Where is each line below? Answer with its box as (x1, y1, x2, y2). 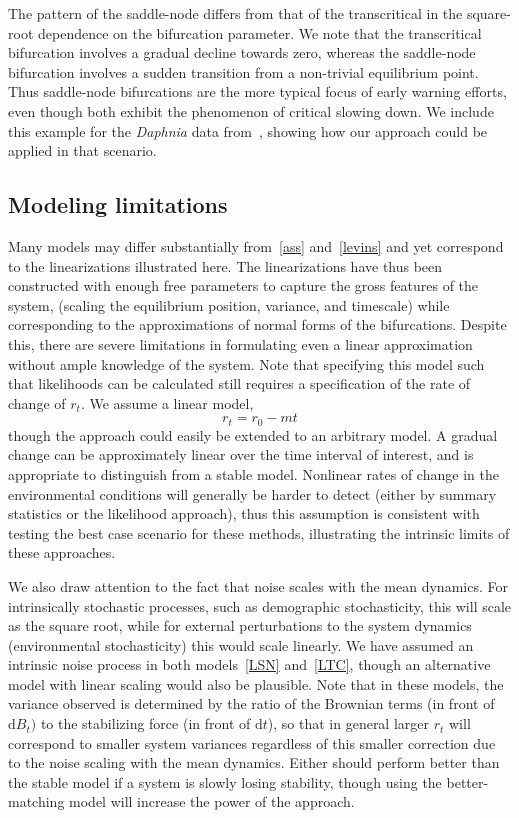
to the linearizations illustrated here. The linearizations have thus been (8, 255, 443, 276)
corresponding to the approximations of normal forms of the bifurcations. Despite (8, 314, 507, 335)
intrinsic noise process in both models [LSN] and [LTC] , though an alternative (8, 654, 491, 675)
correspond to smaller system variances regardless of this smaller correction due (8, 732, 496, 753)
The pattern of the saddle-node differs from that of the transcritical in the (8, 3, 463, 23)
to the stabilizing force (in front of (40, 713, 251, 734)
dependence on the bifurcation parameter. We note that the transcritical (37, 22, 482, 43)
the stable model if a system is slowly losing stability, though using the (8, 771, 442, 792)
